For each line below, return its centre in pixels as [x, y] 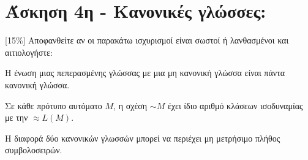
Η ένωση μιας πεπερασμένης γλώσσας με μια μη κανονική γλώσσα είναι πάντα [145, 73]
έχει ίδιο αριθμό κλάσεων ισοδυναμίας [235, 105]
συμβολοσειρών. [34, 150]
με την [17, 117]
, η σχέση [130, 105]
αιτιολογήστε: [29, 52]
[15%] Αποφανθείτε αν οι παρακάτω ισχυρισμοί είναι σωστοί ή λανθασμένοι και [147, 40]
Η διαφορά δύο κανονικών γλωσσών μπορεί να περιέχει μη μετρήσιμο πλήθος [143, 138]
